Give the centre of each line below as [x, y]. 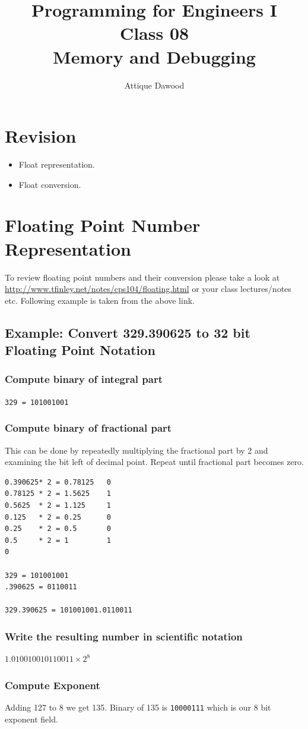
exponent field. [31, 719]
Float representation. [57, 164]
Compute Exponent [53, 685]
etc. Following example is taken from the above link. [100, 300]
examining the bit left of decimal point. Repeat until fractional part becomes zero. [155, 462]
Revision [41, 136]
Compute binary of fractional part [88, 428]
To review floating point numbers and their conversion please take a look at [142, 277]
